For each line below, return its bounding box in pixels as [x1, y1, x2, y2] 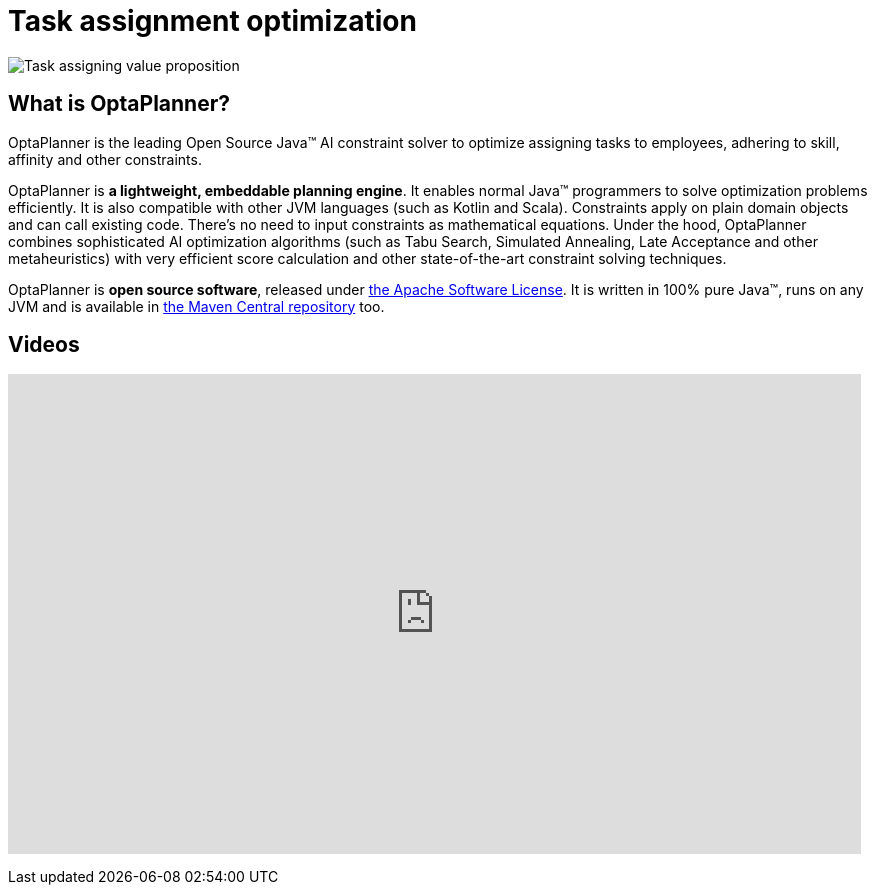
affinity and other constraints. [8, 150, 202, 168]
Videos [8, 332, 80, 358]
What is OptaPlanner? [8, 91, 230, 117]
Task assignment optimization [8, 4, 417, 38]
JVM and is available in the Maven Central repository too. [8, 297, 385, 315]
